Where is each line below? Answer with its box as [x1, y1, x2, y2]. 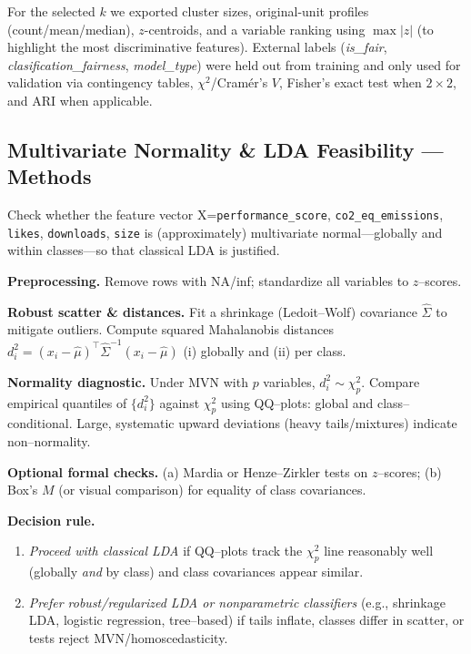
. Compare [361, 372, 420, 391]
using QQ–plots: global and [220, 393, 374, 412]
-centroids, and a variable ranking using [144, 19, 366, 38]
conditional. [7, 414, 73, 433]
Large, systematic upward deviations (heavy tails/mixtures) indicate [76, 414, 457, 433]
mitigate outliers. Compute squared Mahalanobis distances [7, 320, 335, 339]
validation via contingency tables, [7, 73, 194, 92]
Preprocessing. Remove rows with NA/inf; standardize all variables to [7, 271, 409, 291]
